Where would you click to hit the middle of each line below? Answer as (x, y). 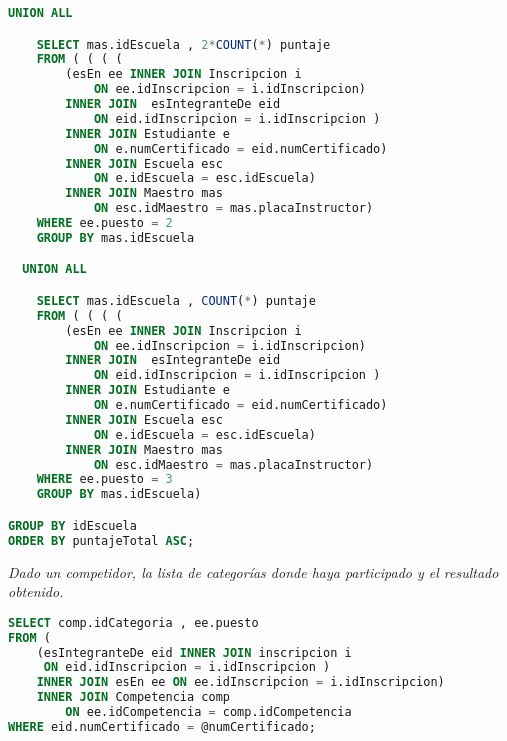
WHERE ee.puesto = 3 (104, 479)
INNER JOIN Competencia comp (133, 697)
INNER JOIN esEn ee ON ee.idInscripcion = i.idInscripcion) (240, 682)
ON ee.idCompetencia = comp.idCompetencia (208, 712)
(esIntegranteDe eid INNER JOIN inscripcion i (194, 652)
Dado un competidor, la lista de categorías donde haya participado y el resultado (253, 571)
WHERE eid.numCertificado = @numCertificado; (162, 726)
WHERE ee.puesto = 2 (104, 223)
